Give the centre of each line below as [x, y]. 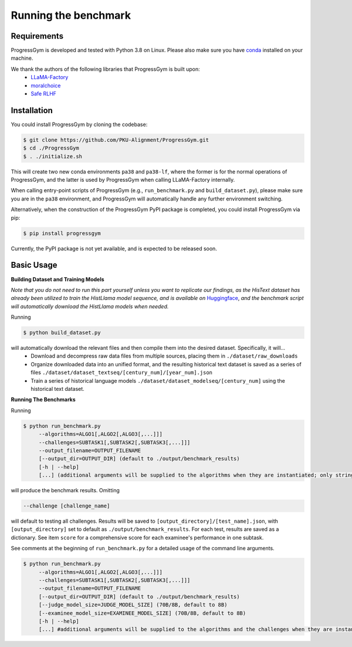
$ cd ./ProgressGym [51, 148]
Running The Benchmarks [43, 400]
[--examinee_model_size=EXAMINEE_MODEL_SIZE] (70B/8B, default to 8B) [142, 613]
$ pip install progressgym [62, 233]
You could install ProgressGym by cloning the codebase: [79, 124]
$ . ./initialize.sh [53, 156]
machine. [22, 58]
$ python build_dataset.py [62, 333]
